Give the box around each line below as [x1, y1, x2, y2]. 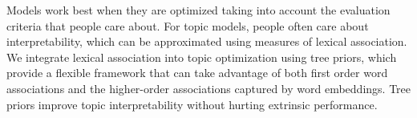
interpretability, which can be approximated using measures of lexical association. [6, 33, 407, 50]
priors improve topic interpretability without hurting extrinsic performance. [6, 96, 378, 112]
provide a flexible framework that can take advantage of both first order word [6, 64, 388, 81]
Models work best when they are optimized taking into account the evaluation [6, 2, 391, 18]
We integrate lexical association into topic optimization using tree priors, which [6, 48, 397, 65]
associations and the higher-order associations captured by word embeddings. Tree [6, 79, 411, 96]
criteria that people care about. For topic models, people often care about [6, 17, 369, 34]
